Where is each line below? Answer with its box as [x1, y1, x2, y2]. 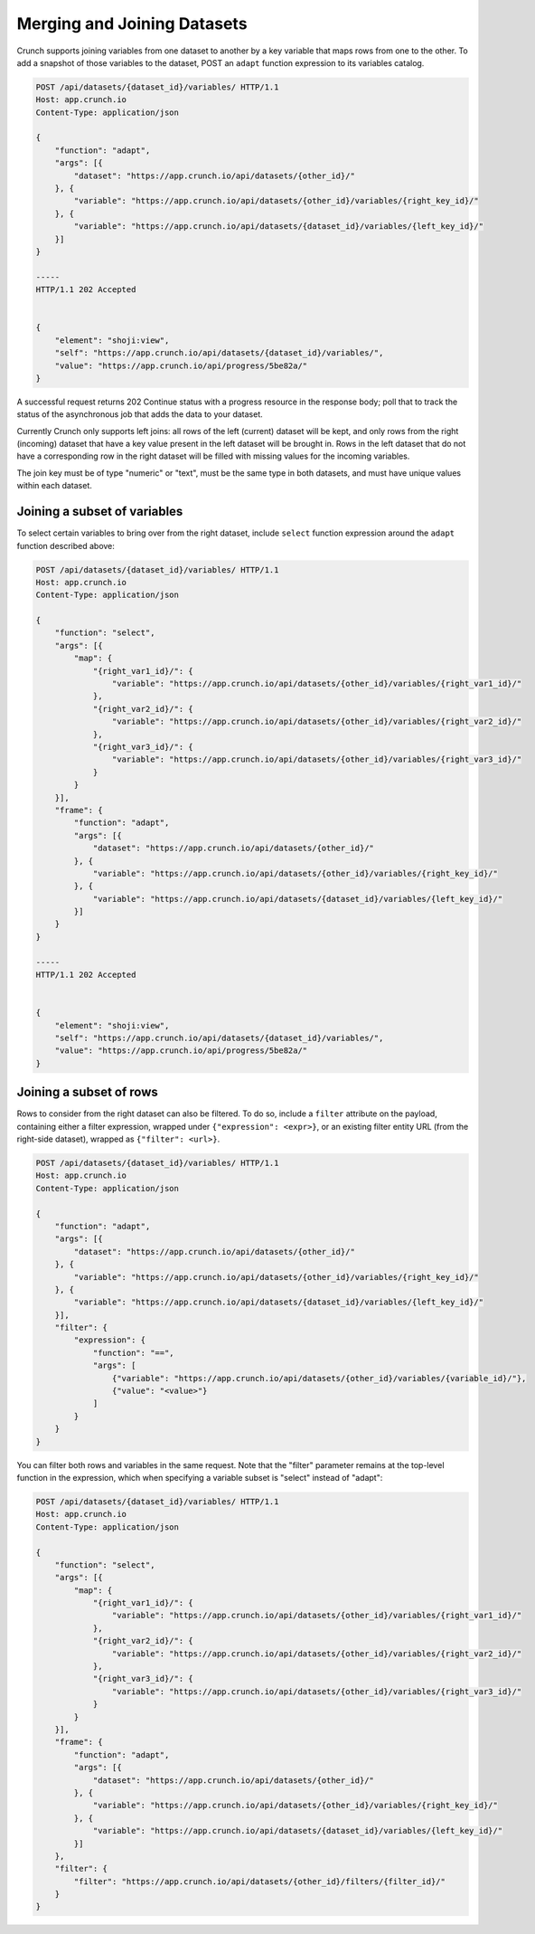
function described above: [16, 540, 115, 551]
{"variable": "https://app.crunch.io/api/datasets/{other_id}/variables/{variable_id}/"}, [111, 1373, 527, 1383]
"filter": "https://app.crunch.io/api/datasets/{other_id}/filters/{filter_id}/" [73, 1876, 446, 1886]
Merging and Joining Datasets [16, 14, 248, 33]
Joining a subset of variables [16, 504, 183, 519]
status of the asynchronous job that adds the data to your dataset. [16, 409, 263, 420]
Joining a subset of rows [16, 1085, 158, 1100]
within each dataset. [16, 480, 92, 491]
